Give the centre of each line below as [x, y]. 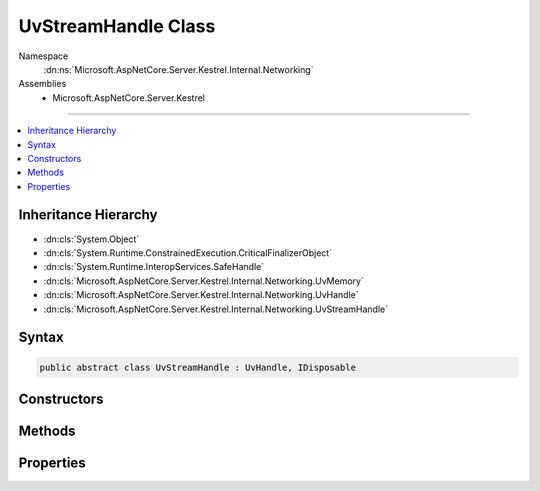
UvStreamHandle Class [117, 26]
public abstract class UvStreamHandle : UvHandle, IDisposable [198, 367]
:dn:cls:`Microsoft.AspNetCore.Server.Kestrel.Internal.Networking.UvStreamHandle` [216, 309]
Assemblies [42, 84]
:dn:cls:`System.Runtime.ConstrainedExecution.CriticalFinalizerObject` [188, 252]
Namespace [43, 56]
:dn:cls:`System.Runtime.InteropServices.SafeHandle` [154, 267]
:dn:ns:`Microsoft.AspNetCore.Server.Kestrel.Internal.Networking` [178, 69]
